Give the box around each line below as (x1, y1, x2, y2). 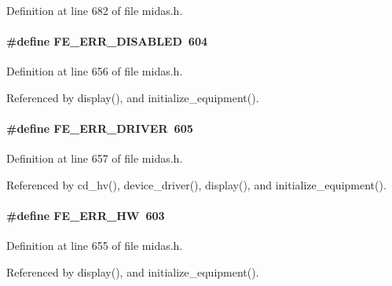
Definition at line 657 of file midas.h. (6, 150, 183, 167)
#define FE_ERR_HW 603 (6, 207, 165, 224)
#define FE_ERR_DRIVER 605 (6, 120, 193, 137)
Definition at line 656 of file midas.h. (6, 63, 183, 79)
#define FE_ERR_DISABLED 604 (6, 33, 208, 49)
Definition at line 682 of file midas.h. (6, 2, 183, 18)
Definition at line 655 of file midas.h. (6, 237, 183, 254)
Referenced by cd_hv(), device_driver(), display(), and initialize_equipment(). (6, 176, 387, 192)
